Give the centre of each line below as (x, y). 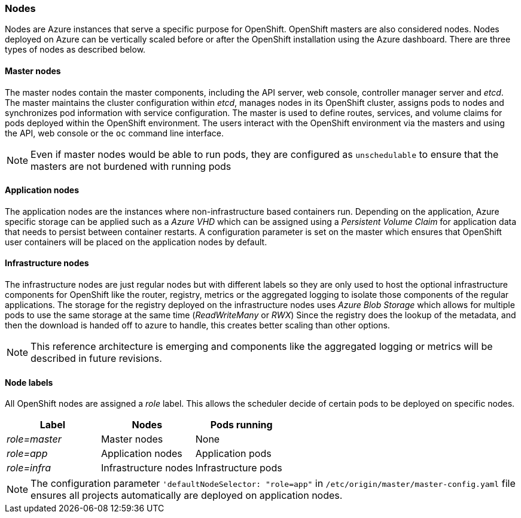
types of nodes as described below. (75, 50)
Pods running (241, 425)
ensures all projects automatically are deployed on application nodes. (187, 496)
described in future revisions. (96, 359)
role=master (34, 439)
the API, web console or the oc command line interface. (114, 133)
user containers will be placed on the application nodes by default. (136, 242)
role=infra (29, 468)
